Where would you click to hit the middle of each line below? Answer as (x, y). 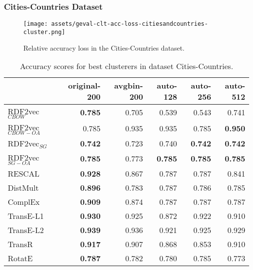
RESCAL (24, 173)
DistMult (23, 187)
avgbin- (128, 86)
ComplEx (24, 201)
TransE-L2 (26, 230)
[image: (36, 24)
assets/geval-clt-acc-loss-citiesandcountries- (130, 24)
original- (84, 86)
